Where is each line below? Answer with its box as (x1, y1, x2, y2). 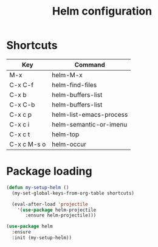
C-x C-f (9, 80, 34, 89)
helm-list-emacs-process (51, 110, 128, 119)
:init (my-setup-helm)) (12, 235, 72, 241)
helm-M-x (51, 71, 83, 79)
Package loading (6, 164, 92, 178)
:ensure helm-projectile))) (25, 212, 97, 218)
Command (74, 60, 105, 69)
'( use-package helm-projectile (17, 207, 97, 213)
